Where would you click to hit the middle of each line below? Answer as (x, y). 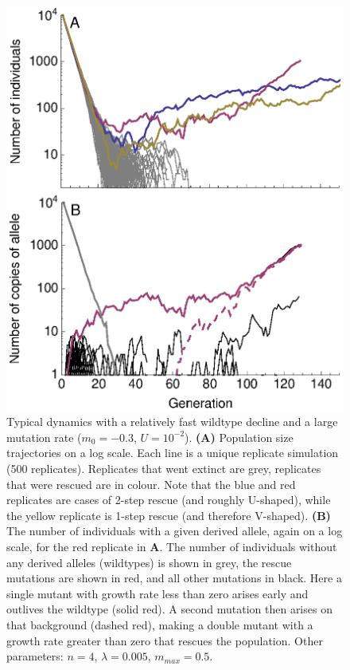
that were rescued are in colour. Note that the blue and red (151, 484)
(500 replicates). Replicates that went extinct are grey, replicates (164, 468)
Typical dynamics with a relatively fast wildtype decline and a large (172, 422)
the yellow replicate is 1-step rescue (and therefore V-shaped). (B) (169, 515)
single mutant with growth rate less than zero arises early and (157, 593)
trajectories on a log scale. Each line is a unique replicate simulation (173, 453)
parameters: (35, 656)
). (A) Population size (239, 437)
